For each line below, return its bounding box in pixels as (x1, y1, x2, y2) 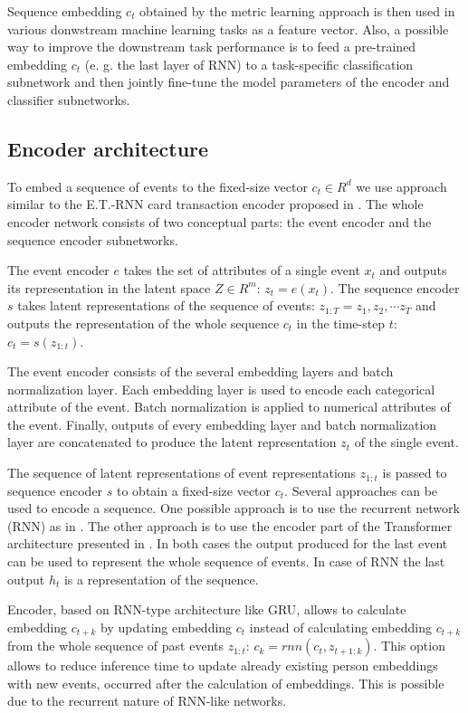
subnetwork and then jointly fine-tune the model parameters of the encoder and (7, 72, 450, 91)
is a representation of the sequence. (63, 569, 259, 588)
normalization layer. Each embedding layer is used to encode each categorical (7, 379, 435, 398)
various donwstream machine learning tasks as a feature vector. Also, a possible (7, 19, 449, 38)
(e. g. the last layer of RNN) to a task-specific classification (84, 54, 414, 73)
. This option (373, 636, 445, 655)
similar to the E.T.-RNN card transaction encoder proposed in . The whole (7, 195, 424, 214)
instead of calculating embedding (249, 617, 432, 636)
